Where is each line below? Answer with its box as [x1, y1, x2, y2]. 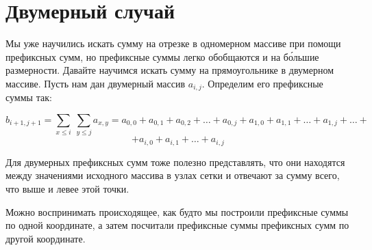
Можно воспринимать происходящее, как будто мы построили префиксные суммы [5, 204, 349, 219]
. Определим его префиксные [201, 76, 323, 90]
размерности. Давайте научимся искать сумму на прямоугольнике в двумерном [5, 63, 334, 77]
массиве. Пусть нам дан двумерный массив [5, 76, 186, 90]
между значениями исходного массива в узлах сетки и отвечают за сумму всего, [5, 168, 340, 182]
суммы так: [5, 90, 52, 105]
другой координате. [5, 231, 86, 245]
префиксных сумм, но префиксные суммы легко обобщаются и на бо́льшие [5, 49, 319, 64]
